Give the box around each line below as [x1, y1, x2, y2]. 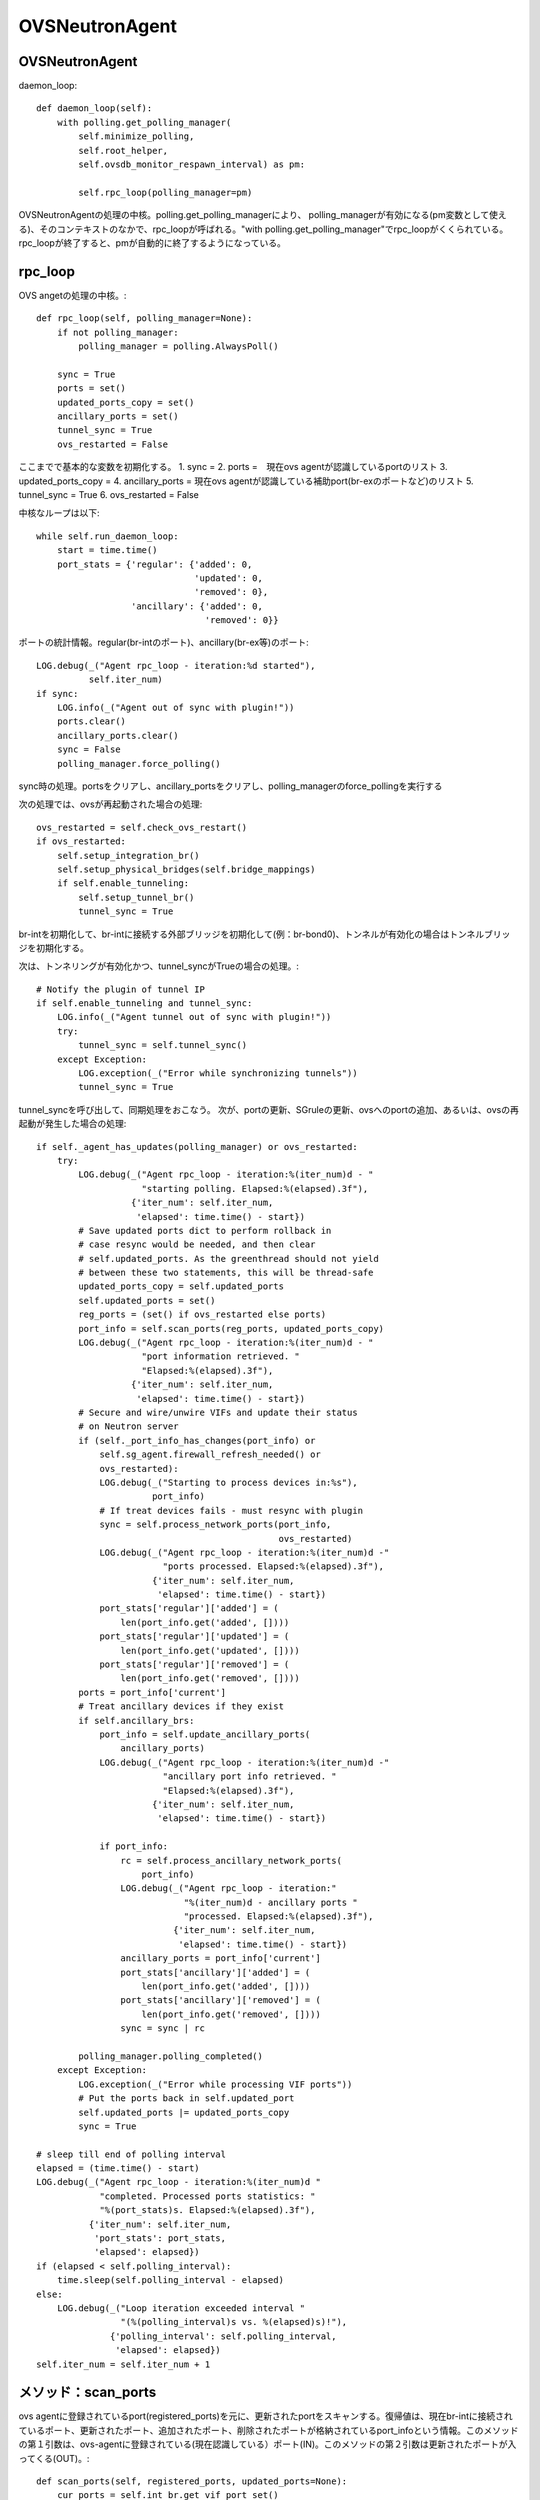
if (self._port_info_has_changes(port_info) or [78, 1435, 316, 1446]
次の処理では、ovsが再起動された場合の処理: [18, 798, 203, 810]
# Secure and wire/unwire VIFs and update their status [78, 1407, 359, 1418]
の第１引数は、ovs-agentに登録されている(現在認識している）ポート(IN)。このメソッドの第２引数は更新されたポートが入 [18, 2438, 517, 2450]
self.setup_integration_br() [56, 850, 200, 861]
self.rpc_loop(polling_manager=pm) [78, 186, 253, 198]
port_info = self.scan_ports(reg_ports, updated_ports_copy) [78, 1323, 385, 1334]
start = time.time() [56, 545, 158, 556]
